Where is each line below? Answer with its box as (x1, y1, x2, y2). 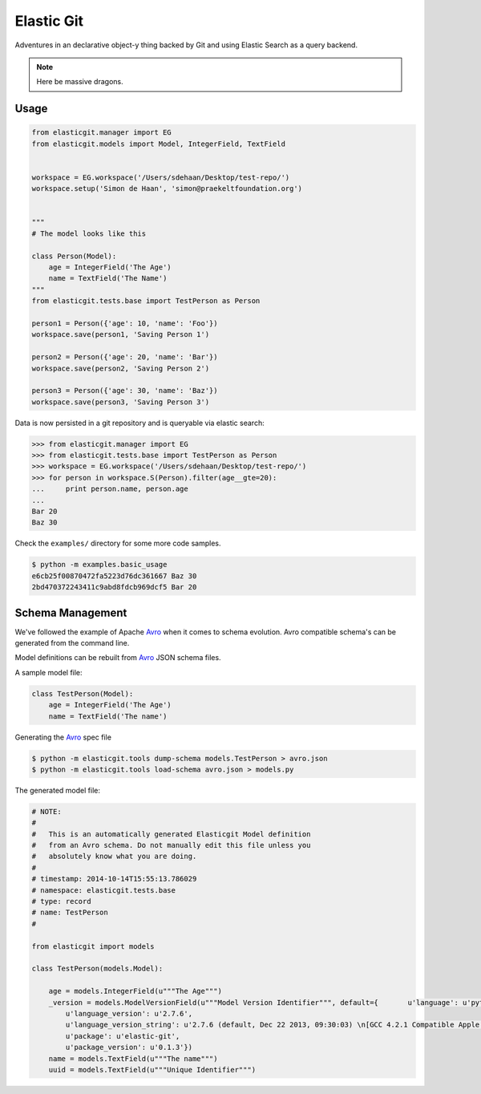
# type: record (31, 897, 91, 906)
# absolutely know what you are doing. (31, 852, 197, 861)
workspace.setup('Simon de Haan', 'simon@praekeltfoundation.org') (31, 184, 303, 193)
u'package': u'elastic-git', (65, 1031, 180, 1040)
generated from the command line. (14, 638, 130, 648)
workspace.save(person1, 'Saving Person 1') (31, 330, 210, 339)
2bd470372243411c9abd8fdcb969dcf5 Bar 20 (31, 582, 197, 592)
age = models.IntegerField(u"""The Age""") (48, 987, 222, 996)
